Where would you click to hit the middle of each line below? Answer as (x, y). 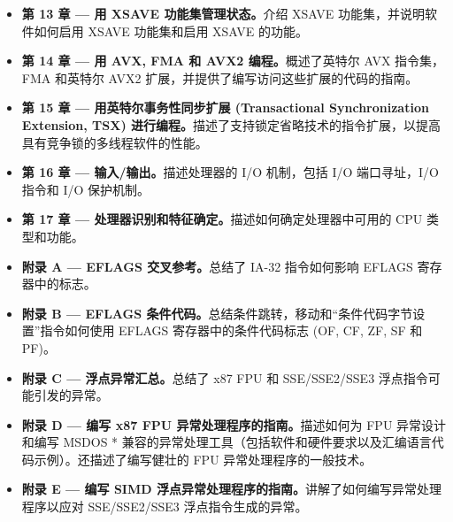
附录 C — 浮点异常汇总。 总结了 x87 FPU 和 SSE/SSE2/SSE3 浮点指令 (225, 377)
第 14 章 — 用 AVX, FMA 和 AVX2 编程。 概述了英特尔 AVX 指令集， (233, 61)
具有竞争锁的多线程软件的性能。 (115, 142)
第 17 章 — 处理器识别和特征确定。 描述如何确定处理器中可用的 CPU (222, 219)
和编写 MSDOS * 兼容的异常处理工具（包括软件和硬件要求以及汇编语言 (226, 442)
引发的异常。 (71, 395)
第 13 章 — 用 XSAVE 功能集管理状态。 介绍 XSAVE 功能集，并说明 (223, 13)
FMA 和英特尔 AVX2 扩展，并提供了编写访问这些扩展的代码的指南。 (220, 77)
